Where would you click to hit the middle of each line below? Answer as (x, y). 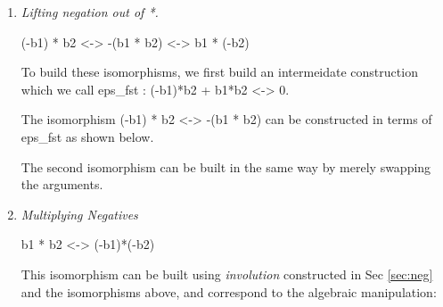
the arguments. (62, 184)
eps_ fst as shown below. (87, 136)
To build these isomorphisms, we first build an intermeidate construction (219, 72)
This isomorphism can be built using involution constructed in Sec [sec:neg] (227, 274)
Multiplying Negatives (79, 214)
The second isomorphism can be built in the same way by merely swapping (226, 166)
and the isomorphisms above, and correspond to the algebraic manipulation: (229, 291)
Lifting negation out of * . (90, 12)
